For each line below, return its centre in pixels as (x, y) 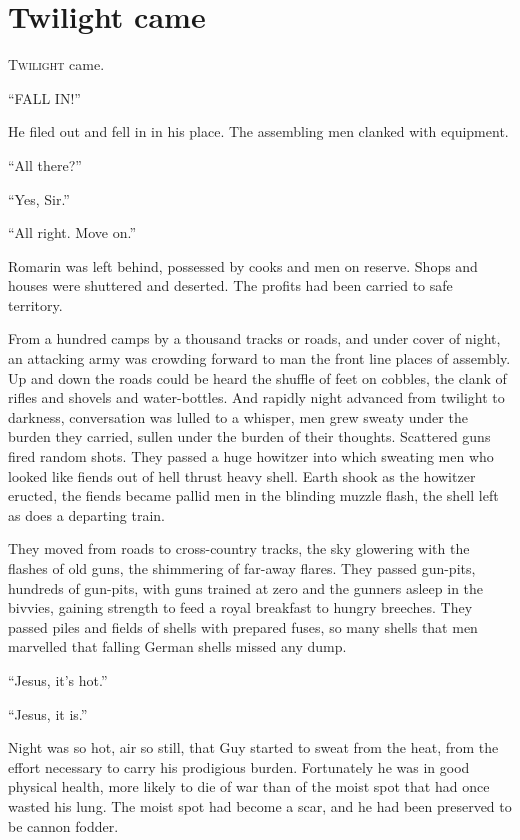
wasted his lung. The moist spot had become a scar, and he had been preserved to (260, 805)
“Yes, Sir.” (39, 198)
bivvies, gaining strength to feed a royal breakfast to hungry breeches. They (240, 607)
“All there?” (45, 164)
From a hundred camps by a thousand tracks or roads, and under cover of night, (254, 338)
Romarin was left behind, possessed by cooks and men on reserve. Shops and (243, 265)
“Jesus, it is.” (48, 713)
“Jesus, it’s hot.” (58, 679)
